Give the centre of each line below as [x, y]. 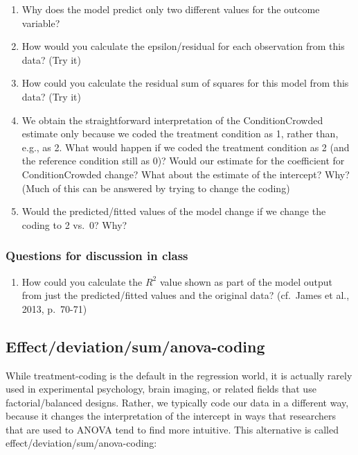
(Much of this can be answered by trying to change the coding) [156, 188]
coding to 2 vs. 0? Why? [74, 224]
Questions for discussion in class [97, 256]
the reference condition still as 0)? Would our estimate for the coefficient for [183, 161]
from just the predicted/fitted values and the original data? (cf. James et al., [186, 295]
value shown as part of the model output [246, 281]
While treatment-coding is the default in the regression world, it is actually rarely [179, 375]
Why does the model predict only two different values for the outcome [171, 9]
